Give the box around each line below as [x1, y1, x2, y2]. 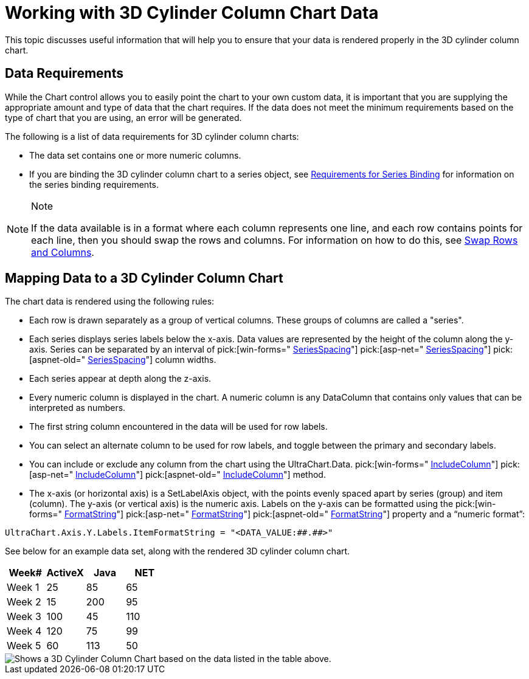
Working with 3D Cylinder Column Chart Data [5, 2, 379, 23]
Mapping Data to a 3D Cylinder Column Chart [5, 271, 283, 286]
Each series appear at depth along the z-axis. [29, 373, 212, 384]
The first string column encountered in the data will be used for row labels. [29, 421, 328, 432]
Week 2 [7, 596, 41, 608]
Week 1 [7, 581, 40, 594]
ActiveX [46, 567, 84, 579]
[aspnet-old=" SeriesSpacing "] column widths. [29, 354, 216, 365]
